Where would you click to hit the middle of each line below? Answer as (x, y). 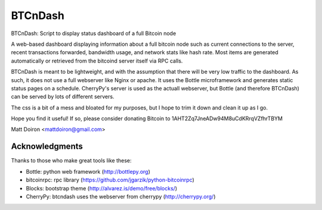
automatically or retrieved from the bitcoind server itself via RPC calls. (97, 61)
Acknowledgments (47, 147)
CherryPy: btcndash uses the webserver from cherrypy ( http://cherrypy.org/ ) (121, 196)
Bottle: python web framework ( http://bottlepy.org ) (88, 171)
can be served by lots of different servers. (63, 97)
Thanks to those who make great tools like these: (71, 161)
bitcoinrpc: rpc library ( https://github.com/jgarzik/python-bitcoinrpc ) (110, 180)
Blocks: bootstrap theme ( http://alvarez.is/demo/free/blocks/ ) (102, 188)
